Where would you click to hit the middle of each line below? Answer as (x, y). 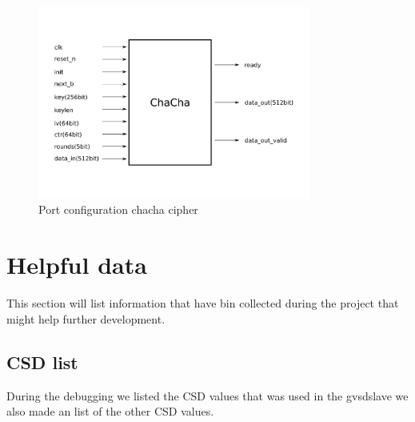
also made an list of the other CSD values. (110, 411)
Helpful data (77, 265)
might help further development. (86, 318)
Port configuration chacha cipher (118, 209)
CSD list (42, 362)
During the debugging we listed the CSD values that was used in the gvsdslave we (207, 395)
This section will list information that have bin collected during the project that (203, 303)
